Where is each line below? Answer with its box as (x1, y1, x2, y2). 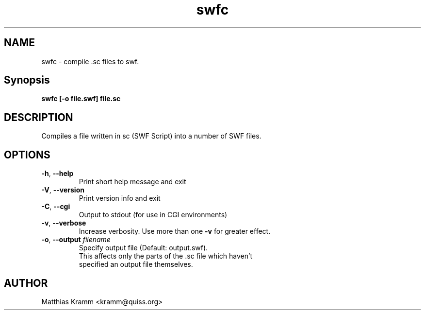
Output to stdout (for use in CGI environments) (79, 210, 228, 219)
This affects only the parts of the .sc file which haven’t (79, 252, 253, 261)
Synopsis (4, 74, 50, 87)
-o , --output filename (41, 235, 111, 244)
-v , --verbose (41, 219, 86, 227)
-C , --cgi (41, 202, 70, 211)
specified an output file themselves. (79, 260, 193, 269)
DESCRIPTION (4, 111, 73, 123)
